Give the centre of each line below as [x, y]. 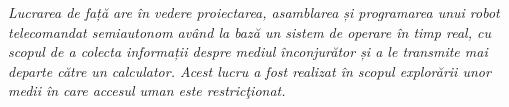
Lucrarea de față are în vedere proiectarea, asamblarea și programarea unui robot [254, 12]
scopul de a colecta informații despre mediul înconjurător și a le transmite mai [248, 51]
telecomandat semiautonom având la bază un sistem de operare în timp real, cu [249, 31]
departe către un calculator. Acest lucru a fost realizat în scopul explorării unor [249, 70]
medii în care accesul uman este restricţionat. [147, 90]
